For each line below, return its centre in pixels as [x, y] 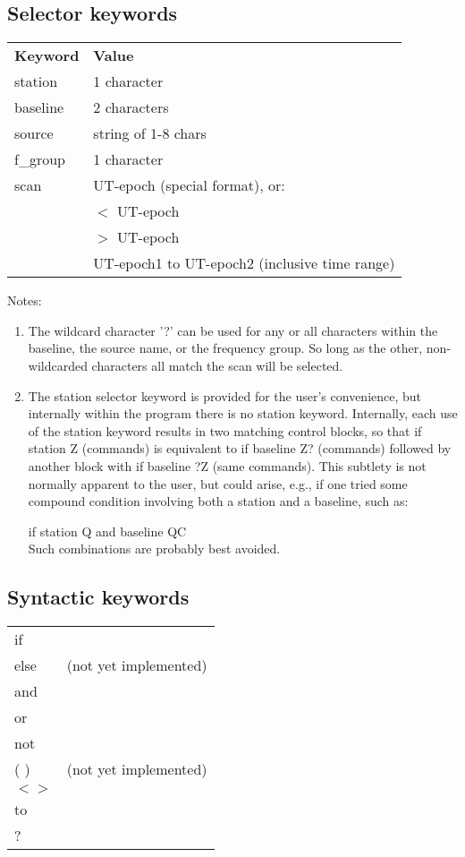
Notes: [25, 300]
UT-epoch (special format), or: [189, 185]
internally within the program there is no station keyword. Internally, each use [243, 413]
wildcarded [58, 365]
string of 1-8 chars [150, 133]
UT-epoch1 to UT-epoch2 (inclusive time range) [244, 263]
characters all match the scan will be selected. [217, 365]
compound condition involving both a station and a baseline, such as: [218, 501]
